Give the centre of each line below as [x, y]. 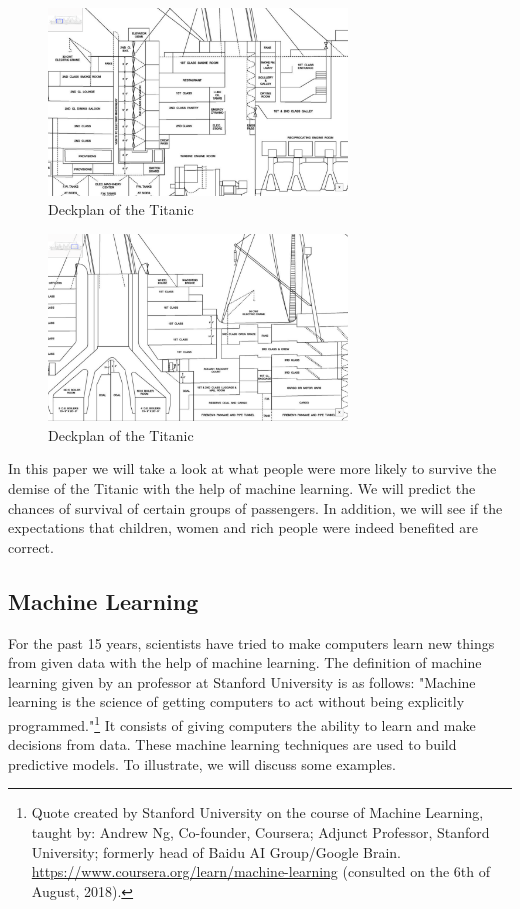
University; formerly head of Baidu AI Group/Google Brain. [216, 851]
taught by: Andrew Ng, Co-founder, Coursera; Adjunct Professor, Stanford [260, 831]
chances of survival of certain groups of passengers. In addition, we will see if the [255, 507]
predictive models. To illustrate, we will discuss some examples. [202, 763]
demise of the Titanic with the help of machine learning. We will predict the [242, 487]
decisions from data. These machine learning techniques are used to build [232, 744]
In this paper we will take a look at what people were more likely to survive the [252, 468]
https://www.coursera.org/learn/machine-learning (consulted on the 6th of [260, 871]
